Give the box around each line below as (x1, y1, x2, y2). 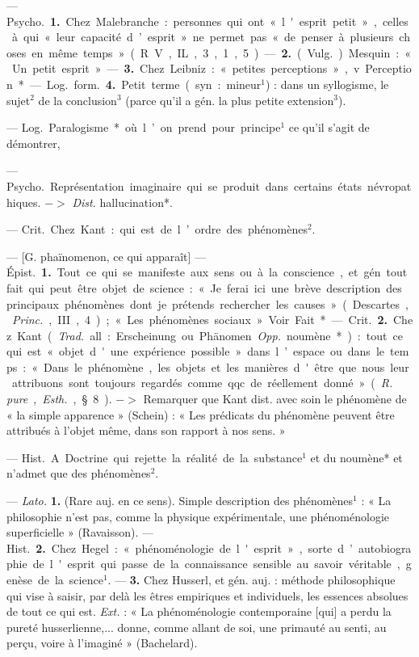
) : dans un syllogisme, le (266, 75, 389, 92)
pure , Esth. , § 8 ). (6, 390, 112, 407)
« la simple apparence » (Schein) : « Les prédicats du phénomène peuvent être (6, 406, 395, 423)
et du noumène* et (310, 449, 403, 465)
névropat (367, 177, 412, 194)
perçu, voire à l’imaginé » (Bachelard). (6, 634, 198, 651)
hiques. (6, 193, 41, 210)
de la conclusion (38, 91, 117, 108)
